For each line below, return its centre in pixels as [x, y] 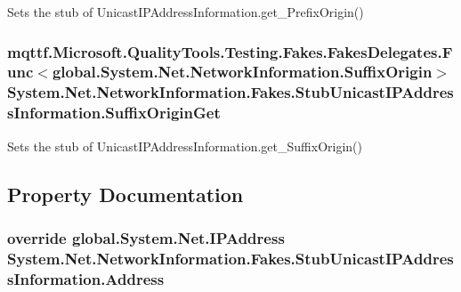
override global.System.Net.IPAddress [146, 237]
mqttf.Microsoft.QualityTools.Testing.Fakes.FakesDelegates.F [230, 51]
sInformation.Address [86, 278]
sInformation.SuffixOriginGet [114, 113]
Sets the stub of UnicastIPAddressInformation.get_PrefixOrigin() [186, 12]
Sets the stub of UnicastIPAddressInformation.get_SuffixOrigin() [185, 146]
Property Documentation [125, 194]
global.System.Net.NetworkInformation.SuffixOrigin [242, 72]
